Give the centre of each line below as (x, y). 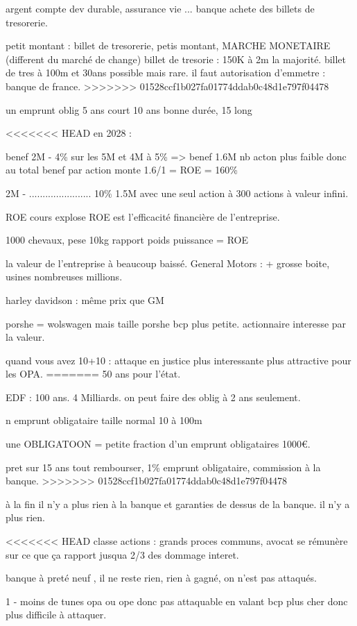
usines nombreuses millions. (64, 277)
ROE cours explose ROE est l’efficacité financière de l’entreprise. (143, 216)
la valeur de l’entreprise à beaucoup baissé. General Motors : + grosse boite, (168, 263)
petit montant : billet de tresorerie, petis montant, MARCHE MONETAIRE (168, 45)
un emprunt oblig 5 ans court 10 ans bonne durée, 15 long (129, 109)
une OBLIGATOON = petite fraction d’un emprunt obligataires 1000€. (158, 444)
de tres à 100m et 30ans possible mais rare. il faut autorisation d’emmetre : (166, 73)
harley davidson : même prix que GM (85, 299)
